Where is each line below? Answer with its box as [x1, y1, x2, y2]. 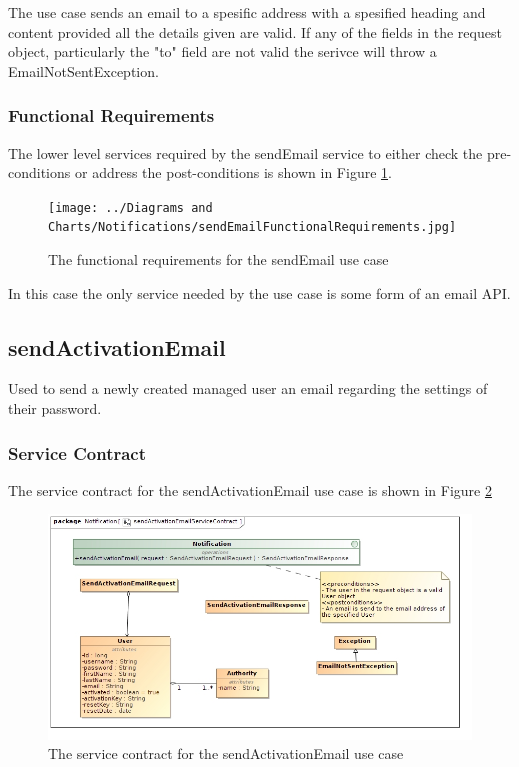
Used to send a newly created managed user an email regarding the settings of [8, 378, 488, 399]
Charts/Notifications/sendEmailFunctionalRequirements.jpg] [48, 220, 457, 235]
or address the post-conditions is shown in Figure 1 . [74, 162, 392, 183]
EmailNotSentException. [8, 60, 159, 81]
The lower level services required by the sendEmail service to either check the [8, 142, 483, 163]
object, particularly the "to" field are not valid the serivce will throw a [8, 41, 437, 62]
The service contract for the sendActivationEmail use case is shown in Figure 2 [8, 479, 492, 500]
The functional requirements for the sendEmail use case [48, 249, 389, 270]
